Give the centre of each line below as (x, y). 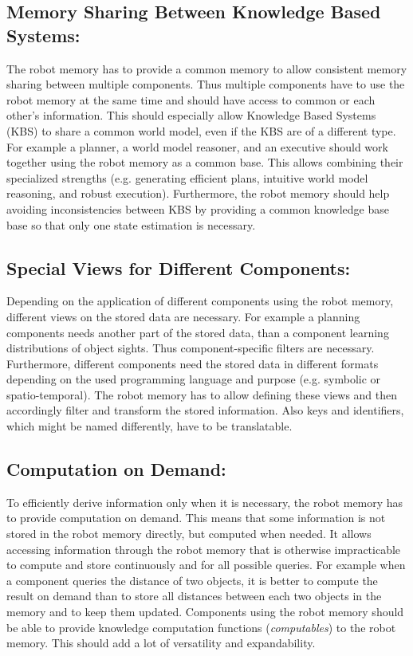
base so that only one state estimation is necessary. (131, 224)
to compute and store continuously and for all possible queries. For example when (206, 565)
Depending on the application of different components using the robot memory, (200, 301)
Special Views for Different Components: (179, 267)
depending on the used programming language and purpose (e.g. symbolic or (194, 379)
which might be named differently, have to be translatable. (149, 426)
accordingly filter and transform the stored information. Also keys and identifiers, (205, 410)
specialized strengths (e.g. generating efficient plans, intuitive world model (187, 177)
